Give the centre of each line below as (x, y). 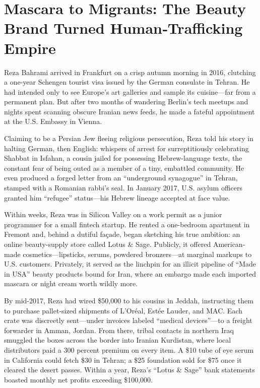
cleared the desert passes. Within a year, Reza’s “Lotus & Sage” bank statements (129, 370)
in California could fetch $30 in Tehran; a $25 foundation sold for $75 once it (123, 360)
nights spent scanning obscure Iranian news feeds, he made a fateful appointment (129, 111)
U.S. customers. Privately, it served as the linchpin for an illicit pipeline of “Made (130, 264)
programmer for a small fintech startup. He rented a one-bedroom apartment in (127, 224)
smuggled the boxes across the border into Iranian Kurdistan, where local (118, 340)
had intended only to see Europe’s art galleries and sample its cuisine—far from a (130, 91)
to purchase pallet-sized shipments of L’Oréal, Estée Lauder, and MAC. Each (123, 310)
